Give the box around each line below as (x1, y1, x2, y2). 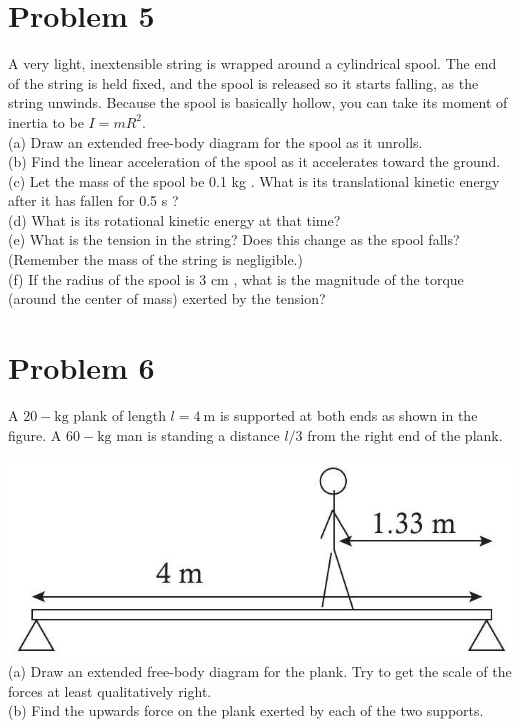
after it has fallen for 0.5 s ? (8, 190, 179, 211)
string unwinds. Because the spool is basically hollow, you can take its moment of (8, 92, 508, 113)
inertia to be (8, 111, 84, 132)
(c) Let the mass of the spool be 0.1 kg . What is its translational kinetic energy (8, 170, 500, 191)
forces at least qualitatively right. (8, 680, 212, 701)
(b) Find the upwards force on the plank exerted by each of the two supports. (8, 700, 484, 721)
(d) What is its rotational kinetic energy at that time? (8, 209, 341, 230)
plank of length (73, 404, 166, 425)
